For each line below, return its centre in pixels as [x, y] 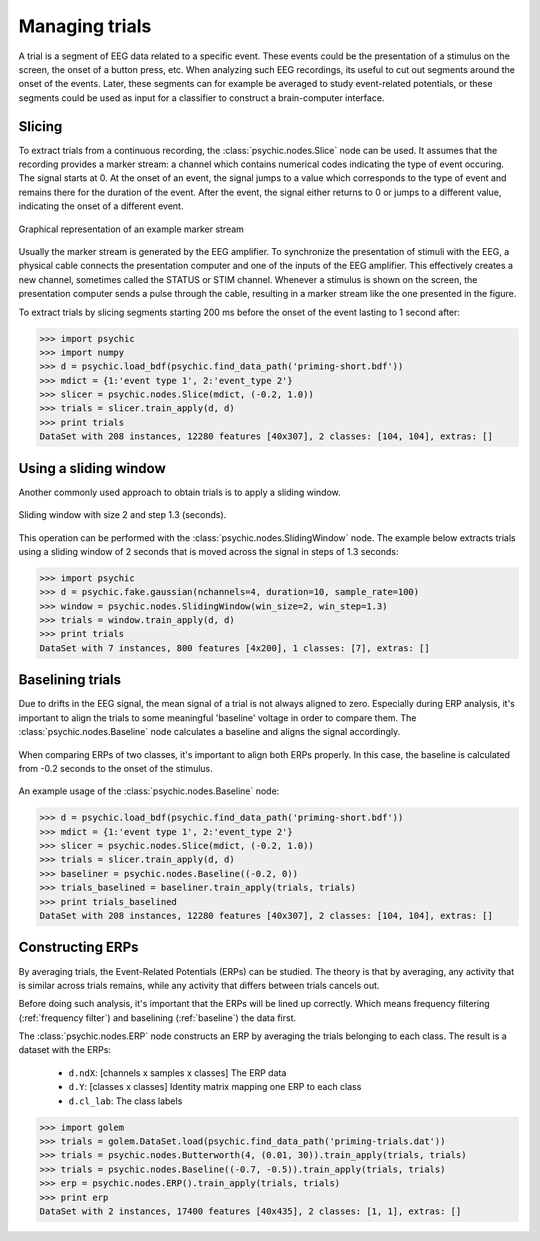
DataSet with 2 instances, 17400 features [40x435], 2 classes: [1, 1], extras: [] [250, 1211]
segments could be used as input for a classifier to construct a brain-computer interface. [201, 97]
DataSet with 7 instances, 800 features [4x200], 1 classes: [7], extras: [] [234, 648]
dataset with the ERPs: [65, 1050]
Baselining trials [70, 680]
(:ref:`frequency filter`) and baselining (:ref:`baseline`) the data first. [157, 1017]
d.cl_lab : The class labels [125, 1101]
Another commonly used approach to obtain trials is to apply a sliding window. [179, 492]
